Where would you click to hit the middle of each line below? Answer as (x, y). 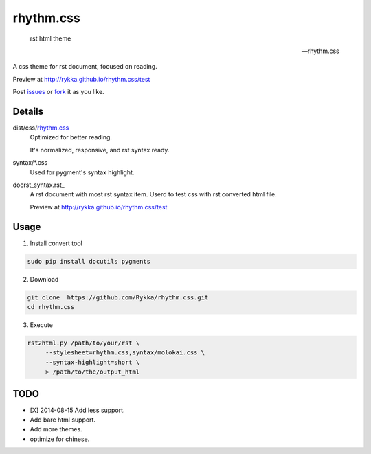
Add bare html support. (63, 420)
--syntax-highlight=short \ (92, 362)
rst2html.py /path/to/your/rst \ (83, 343)
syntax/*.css (30, 163)
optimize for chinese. (60, 439)
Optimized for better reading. (71, 137)
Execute (41, 325)
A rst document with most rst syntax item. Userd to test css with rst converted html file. (154, 194)
